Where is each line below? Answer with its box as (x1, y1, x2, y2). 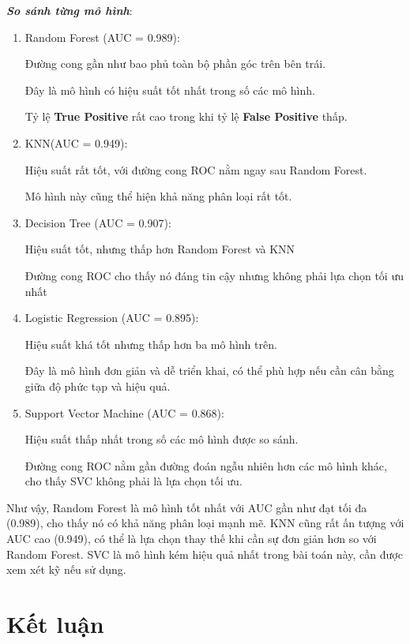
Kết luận (6, 608, 104, 640)
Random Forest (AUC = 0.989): (24, 28, 180, 45)
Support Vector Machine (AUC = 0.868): (24, 404, 224, 421)
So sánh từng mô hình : (6, 2, 133, 18)
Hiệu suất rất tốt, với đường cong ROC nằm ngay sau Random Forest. (24, 161, 367, 178)
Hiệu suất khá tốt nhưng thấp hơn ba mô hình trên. (24, 335, 277, 352)
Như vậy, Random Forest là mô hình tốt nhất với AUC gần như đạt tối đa (6, 499, 367, 515)
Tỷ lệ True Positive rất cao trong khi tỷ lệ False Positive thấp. (24, 108, 348, 125)
